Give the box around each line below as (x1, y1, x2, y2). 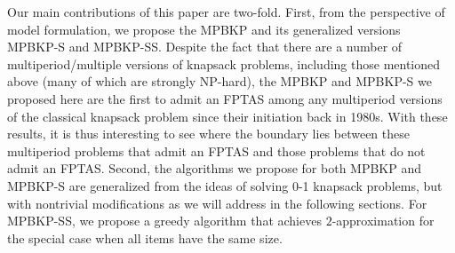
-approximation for (331, 211, 435, 230)
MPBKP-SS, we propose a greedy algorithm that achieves (7, 211, 322, 230)
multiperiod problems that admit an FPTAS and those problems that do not (7, 141, 426, 160)
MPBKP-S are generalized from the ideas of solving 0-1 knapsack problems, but (7, 176, 443, 194)
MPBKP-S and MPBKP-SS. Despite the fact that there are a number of (7, 37, 403, 56)
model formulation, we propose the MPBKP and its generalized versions (7, 20, 401, 38)
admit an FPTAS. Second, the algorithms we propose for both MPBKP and (7, 159, 422, 178)
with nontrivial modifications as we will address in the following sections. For (7, 194, 427, 212)
